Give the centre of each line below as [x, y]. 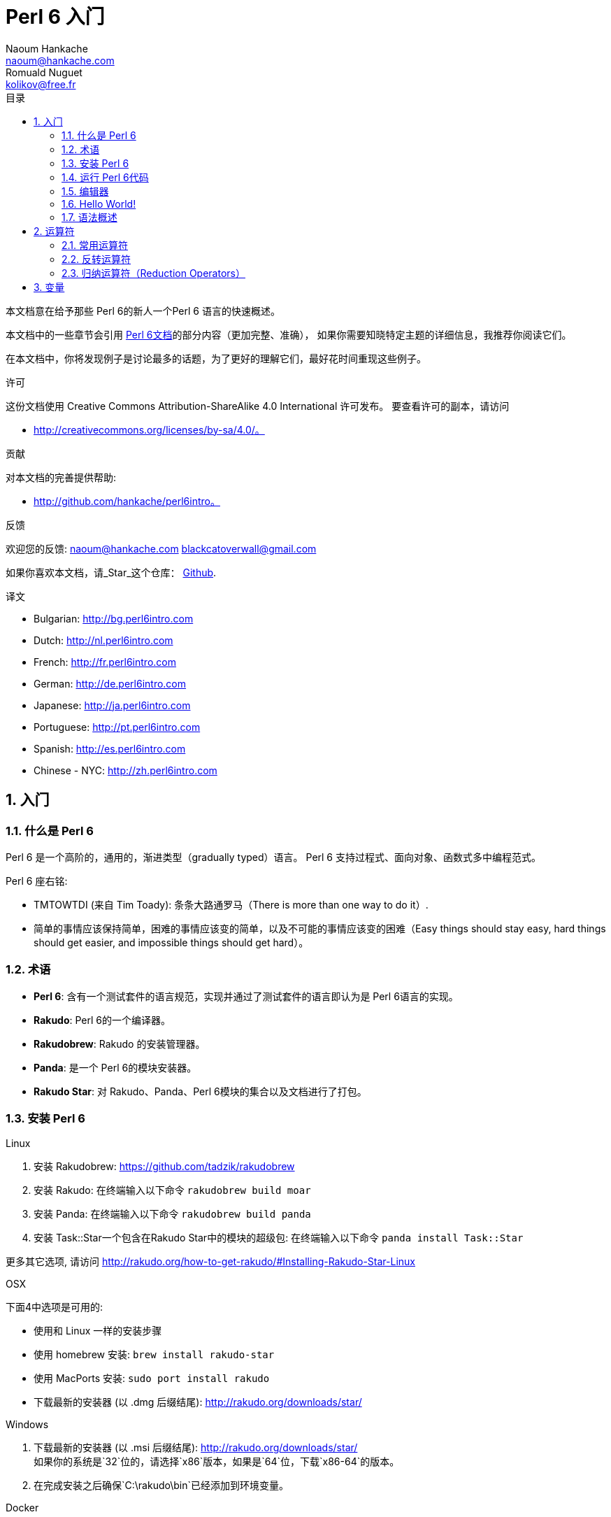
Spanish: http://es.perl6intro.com [110, 748]
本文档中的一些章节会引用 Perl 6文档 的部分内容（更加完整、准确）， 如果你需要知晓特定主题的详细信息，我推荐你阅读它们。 [289, 334]
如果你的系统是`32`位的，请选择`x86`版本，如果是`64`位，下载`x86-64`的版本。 [217, 1462]
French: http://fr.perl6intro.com [105, 662]
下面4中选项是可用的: [55, 1307]
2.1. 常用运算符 [95, 245]
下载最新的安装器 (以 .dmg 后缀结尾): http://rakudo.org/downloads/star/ [198, 1402]
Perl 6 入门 [55, 17]
